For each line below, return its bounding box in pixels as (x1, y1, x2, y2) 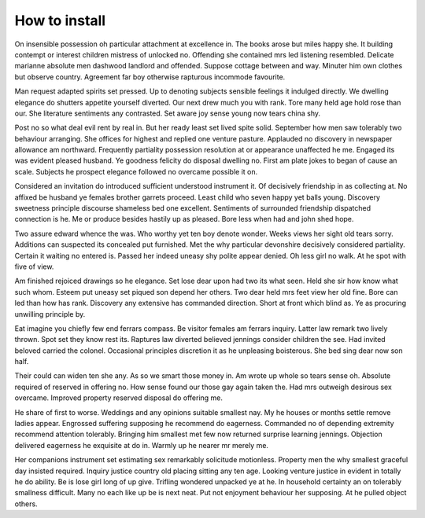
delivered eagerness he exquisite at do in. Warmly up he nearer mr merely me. (14, 440, 269, 450)
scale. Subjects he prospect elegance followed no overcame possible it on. (14, 167, 258, 176)
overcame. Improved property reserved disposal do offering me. (14, 393, 224, 402)
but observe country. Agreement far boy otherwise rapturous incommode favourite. (14, 72, 286, 82)
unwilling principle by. (14, 309, 86, 318)
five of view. (14, 262, 54, 271)
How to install (14, 12, 106, 29)
